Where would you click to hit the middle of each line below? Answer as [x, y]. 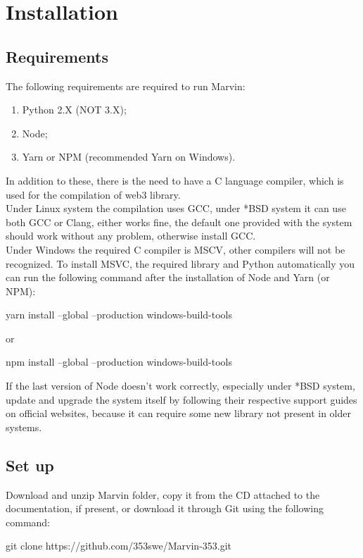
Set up [30, 465]
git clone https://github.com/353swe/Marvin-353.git [119, 546]
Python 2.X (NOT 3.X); [74, 110]
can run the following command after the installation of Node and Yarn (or [168, 277]
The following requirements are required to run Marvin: [126, 86]
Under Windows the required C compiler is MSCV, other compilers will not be [176, 249]
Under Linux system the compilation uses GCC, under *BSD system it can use [176, 208]
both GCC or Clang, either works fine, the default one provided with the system [179, 222]
